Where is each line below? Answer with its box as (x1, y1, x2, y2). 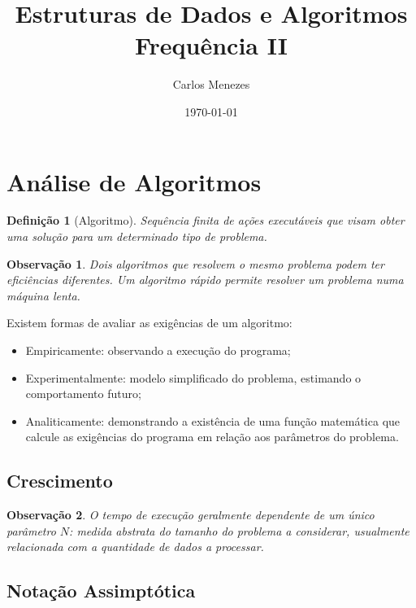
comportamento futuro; (25, 385, 141, 402)
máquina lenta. (6, 287, 80, 304)
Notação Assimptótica (6, 578, 196, 603)
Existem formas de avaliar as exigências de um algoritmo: (6, 314, 292, 331)
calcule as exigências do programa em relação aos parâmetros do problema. (25, 428, 399, 445)
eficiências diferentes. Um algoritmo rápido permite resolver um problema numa (6, 271, 404, 288)
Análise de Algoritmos (6, 164, 262, 198)
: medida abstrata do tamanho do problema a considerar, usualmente (69, 522, 409, 539)
